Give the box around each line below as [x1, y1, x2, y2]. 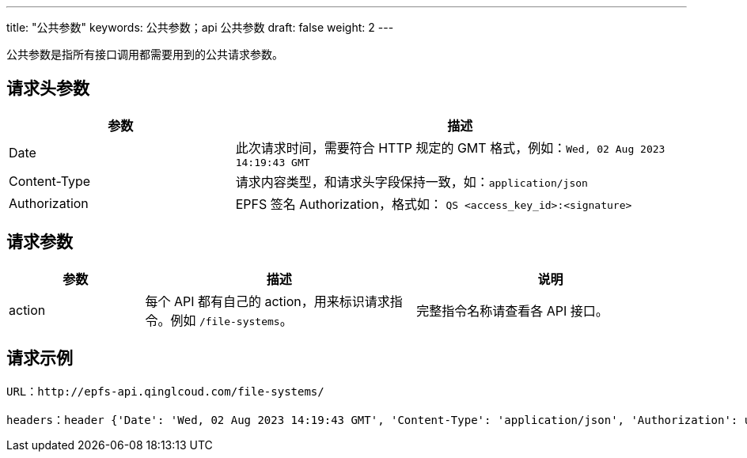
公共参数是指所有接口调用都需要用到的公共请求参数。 [6, 47, 283, 61]
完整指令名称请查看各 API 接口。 [416, 302, 609, 319]
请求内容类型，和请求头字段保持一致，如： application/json [235, 173, 588, 190]
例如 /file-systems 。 [170, 312, 293, 328]
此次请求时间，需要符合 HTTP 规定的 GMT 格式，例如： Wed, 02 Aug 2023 [235, 139, 665, 156]
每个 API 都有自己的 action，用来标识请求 [145, 293, 390, 309]
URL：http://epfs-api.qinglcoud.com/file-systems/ [6, 384, 324, 398]
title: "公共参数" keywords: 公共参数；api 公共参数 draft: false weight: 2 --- [6, 21, 394, 34]
